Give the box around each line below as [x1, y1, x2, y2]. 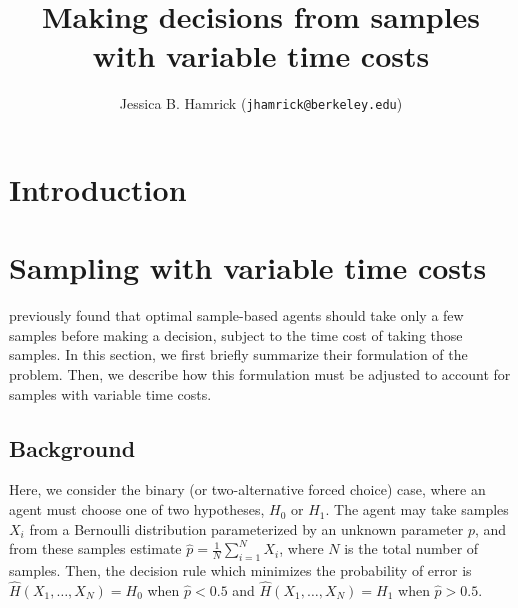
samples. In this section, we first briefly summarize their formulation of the [9, 344, 468, 365]
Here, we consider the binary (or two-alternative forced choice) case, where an [9, 479, 486, 500]
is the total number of [344, 538, 479, 559]
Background [9, 432, 136, 463]
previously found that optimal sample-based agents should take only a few [9, 305, 464, 326]
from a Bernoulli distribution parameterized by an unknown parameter [29, 518, 464, 539]
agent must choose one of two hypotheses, [9, 499, 265, 520]
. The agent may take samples [325, 499, 509, 520]
